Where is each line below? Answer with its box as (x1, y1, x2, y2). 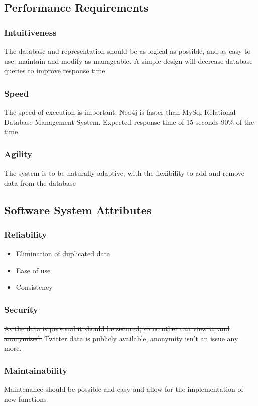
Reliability (4, 228, 47, 240)
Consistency (16, 282, 53, 292)
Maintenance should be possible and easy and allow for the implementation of (4, 384, 243, 394)
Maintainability (4, 364, 68, 376)
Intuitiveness (4, 26, 57, 38)
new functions (4, 393, 47, 404)
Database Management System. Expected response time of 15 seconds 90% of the (4, 116, 254, 127)
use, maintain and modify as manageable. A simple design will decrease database (4, 55, 253, 66)
